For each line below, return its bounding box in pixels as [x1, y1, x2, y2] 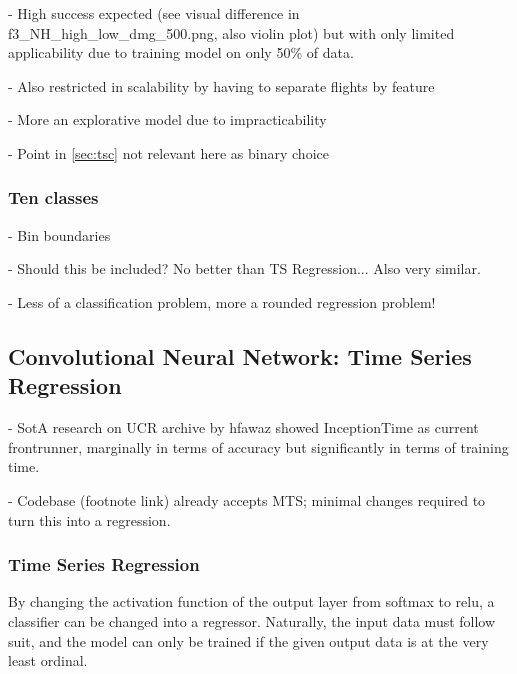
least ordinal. [8, 650, 88, 671]
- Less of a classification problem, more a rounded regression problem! [8, 291, 436, 312]
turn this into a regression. [8, 509, 171, 530]
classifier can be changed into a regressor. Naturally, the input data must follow [8, 610, 496, 631]
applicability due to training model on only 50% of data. [8, 42, 354, 63]
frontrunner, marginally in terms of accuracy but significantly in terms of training [8, 436, 509, 457]
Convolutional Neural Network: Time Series [8, 340, 472, 371]
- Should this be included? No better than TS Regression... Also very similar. [8, 258, 481, 279]
